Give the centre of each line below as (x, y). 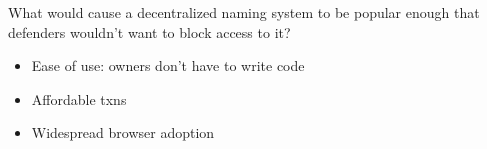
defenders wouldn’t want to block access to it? (149, 31)
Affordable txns (79, 98)
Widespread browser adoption (123, 132)
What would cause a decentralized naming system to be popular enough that (244, 12)
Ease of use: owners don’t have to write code (168, 65)
